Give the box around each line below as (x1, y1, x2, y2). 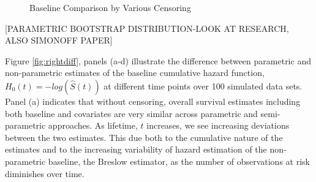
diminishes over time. (5, 167, 85, 180)
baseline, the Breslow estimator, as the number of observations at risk (48, 154, 310, 167)
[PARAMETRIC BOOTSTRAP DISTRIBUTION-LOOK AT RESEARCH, (5, 21, 289, 34)
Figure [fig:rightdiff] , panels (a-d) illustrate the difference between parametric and (5, 54, 311, 67)
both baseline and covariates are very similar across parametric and (5, 107, 258, 119)
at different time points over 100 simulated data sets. (103, 79, 303, 92)
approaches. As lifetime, (48, 119, 138, 132)
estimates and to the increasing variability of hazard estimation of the (5, 143, 267, 156)
